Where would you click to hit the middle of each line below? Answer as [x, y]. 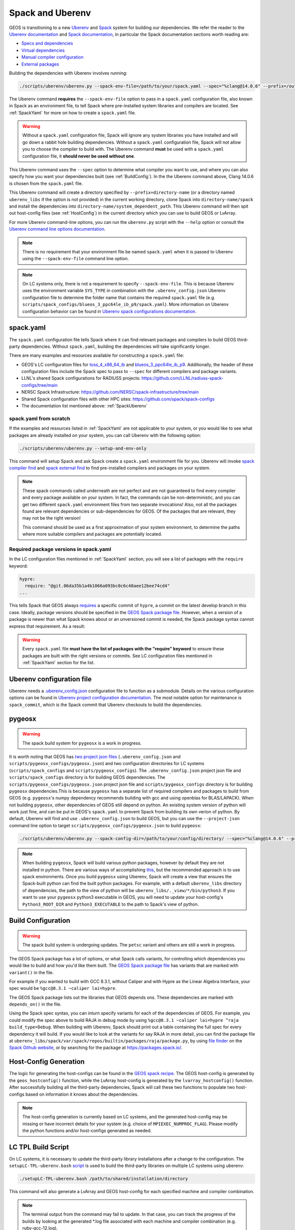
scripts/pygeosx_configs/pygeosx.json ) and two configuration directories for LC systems [107, 764]
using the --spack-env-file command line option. [75, 259]
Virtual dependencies [43, 50]
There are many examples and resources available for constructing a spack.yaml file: [97, 355]
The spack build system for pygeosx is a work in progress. [82, 743]
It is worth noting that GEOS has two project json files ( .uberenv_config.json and [95, 756]
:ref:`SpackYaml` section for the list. [59, 663]
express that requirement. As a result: [47, 626]
